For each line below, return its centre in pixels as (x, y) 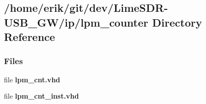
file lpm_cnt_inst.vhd (42, 96)
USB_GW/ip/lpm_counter (76, 22)
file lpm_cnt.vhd (32, 79)
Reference (29, 37)
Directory (177, 22)
